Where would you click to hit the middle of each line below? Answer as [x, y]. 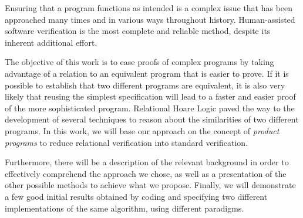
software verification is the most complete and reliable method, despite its [138, 31]
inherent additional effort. [51, 42]
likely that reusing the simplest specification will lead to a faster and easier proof [150, 96]
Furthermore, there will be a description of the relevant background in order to [147, 162]
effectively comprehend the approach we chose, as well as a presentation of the [146, 173]
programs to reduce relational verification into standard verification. [127, 142]
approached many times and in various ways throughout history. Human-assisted [150, 19]
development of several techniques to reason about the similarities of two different [152, 119]
